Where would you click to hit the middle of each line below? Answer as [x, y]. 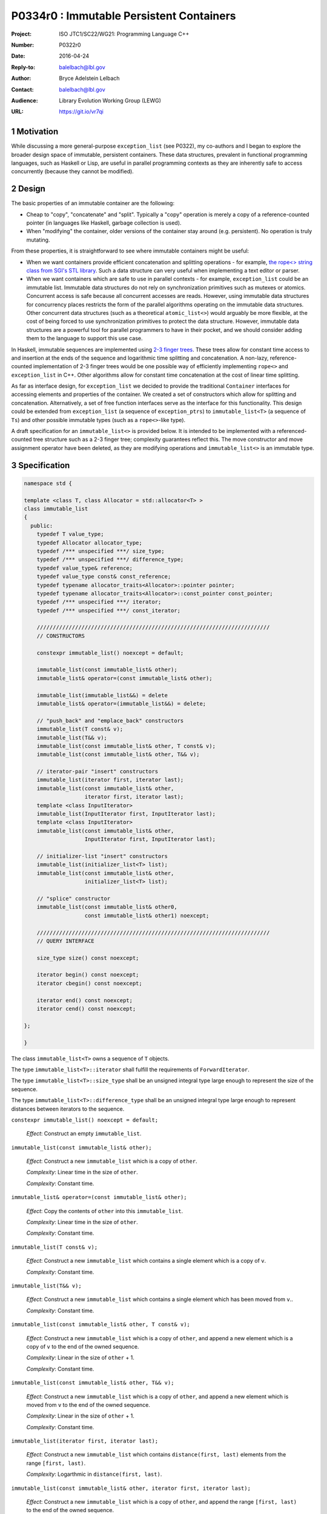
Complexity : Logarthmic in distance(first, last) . [94, 1474]
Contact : [23, 89]
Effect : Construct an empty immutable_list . [84, 1134]
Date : [18, 56]
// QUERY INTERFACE [66, 941]
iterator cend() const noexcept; [86, 1009]
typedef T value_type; [70, 534]
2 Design [28, 189]
